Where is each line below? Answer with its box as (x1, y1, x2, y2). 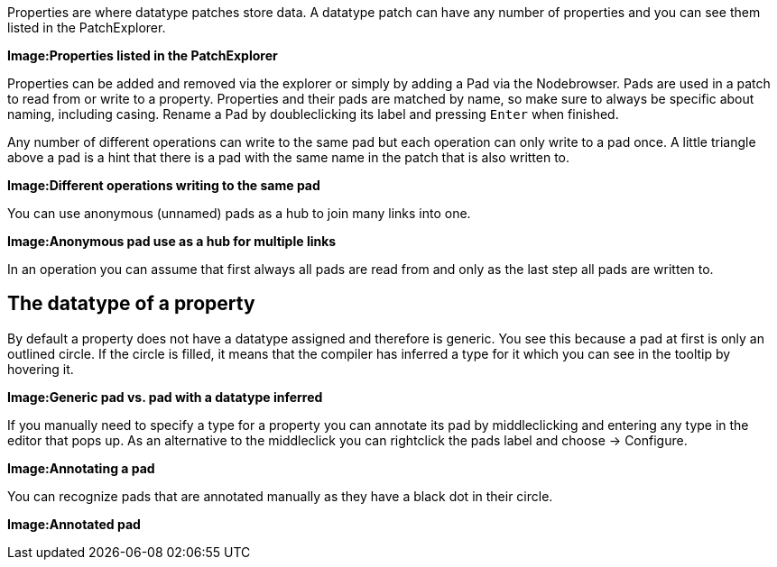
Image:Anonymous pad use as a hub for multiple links (7, 233, 337, 249)
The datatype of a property (7, 292, 255, 316)
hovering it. (7, 361, 74, 377)
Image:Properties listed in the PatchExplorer (7, 48, 278, 63)
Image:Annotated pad (7, 516, 141, 532)
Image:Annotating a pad (7, 460, 155, 476)
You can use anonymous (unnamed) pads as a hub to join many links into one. (7, 206, 471, 221)
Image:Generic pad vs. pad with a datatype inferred (7, 389, 323, 405)
